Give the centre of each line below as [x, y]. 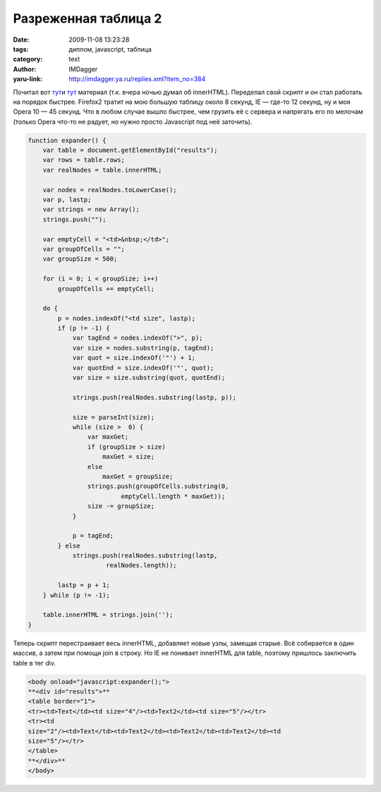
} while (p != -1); [77, 595]
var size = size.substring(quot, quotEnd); [149, 378]
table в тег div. [35, 663]
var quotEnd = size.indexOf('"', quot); [143, 368]
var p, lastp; [67, 200]
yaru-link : [28, 79]
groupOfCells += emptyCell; [106, 289]
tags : [21, 49]
